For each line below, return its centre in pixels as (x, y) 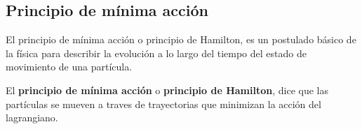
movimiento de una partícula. (69, 67)
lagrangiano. (32, 117)
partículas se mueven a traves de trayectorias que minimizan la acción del (163, 104)
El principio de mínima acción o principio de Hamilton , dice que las (167, 90)
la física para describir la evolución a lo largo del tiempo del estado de (156, 53)
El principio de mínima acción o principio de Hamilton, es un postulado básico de (181, 39)
